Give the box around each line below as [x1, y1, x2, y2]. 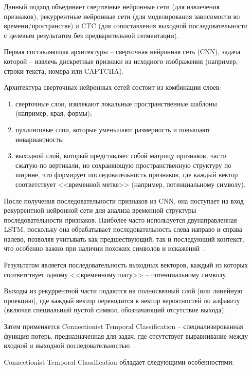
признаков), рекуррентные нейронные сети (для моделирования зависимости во [4, 11, 240, 21]
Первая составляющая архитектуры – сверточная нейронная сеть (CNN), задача [4, 46, 240, 57]
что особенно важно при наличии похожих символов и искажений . [4, 243, 205, 253]
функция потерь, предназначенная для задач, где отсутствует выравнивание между [4, 330, 248, 341]
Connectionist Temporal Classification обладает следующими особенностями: [4, 356, 234, 367]
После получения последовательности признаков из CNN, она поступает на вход [4, 195, 244, 206]
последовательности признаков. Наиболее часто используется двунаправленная [4, 214, 237, 225]
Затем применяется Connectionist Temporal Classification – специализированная [4, 321, 243, 331]
